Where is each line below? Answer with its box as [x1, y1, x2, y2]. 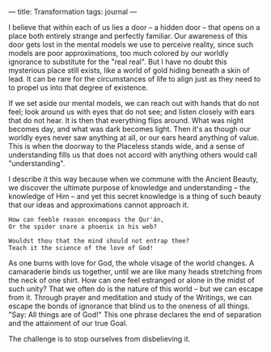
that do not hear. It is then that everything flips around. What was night [8, 116, 244, 125]
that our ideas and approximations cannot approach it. [8, 200, 189, 210]
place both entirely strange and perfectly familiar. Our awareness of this [8, 32, 248, 40]
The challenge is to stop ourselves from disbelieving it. [8, 334, 191, 343]
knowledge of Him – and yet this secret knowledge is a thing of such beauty [8, 192, 261, 201]
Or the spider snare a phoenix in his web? [8, 223, 158, 231]
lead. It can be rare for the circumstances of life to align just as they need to [8, 74, 261, 83]
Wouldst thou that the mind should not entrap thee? [8, 237, 190, 245]
